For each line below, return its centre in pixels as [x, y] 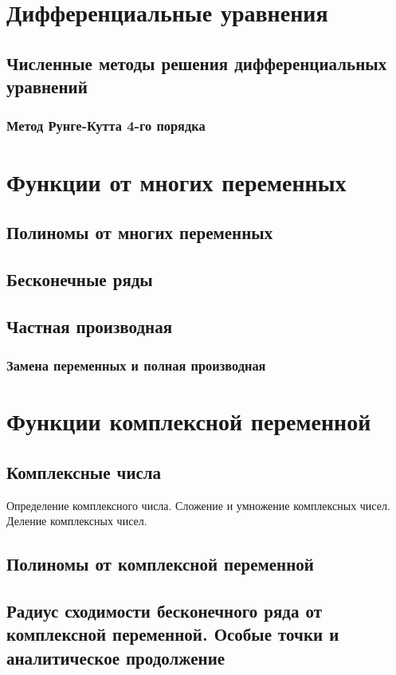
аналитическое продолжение [116, 657]
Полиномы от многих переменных [140, 232]
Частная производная [90, 326]
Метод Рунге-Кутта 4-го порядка [106, 126]
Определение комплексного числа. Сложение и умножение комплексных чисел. [198, 505]
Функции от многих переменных [176, 181]
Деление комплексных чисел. [77, 521]
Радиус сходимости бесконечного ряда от [165, 610]
